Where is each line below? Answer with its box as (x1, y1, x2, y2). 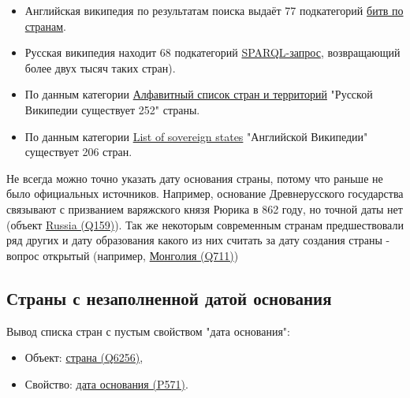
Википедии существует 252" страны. (24, 101, 200, 117)
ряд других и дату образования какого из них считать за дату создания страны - (6, 232, 390, 248)
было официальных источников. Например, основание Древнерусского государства (6, 185, 404, 202)
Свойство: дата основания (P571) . (24, 375, 188, 392)
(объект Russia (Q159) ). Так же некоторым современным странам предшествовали (6, 216, 404, 232)
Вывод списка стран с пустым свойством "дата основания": (6, 322, 290, 339)
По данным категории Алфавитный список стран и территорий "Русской (24, 86, 373, 102)
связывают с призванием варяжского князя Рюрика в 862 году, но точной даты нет (6, 200, 403, 217)
